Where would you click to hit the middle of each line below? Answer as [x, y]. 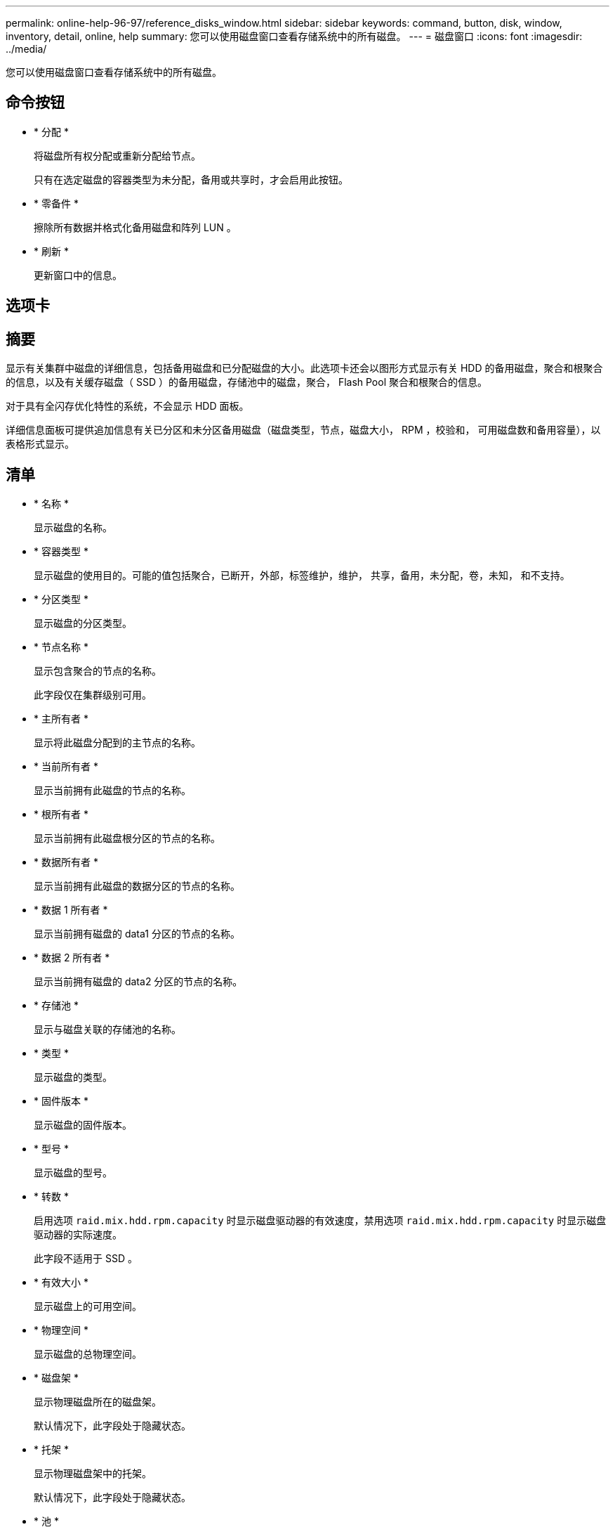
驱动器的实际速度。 [78, 1234]
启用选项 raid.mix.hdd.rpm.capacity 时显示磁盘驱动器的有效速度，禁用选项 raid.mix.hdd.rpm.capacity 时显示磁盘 [320, 1220]
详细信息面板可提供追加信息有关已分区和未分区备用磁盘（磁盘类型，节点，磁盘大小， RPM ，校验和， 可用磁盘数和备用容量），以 [303, 430]
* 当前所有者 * [66, 766]
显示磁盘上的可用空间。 [88, 1306]
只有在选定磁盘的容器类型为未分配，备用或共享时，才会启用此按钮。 [191, 179]
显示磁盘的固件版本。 [83, 1124]
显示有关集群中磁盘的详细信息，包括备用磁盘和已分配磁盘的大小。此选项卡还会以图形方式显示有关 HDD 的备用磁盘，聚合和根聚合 [304, 368]
